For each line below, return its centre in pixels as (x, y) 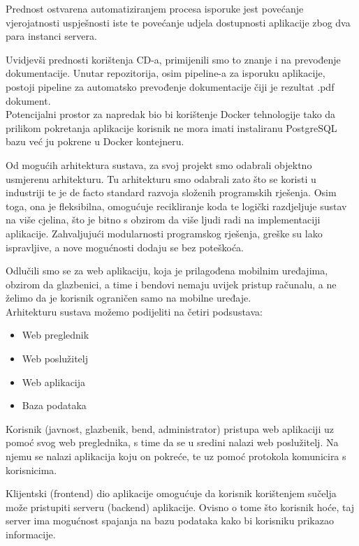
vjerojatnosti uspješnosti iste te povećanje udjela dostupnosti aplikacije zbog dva (178, 22)
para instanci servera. (51, 36)
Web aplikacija (54, 382)
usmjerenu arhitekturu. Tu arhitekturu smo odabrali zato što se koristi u (161, 178)
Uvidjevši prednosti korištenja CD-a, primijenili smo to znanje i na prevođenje (173, 59)
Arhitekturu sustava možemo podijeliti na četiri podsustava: (134, 311)
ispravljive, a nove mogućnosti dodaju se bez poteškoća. (125, 247)
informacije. (31, 534)
